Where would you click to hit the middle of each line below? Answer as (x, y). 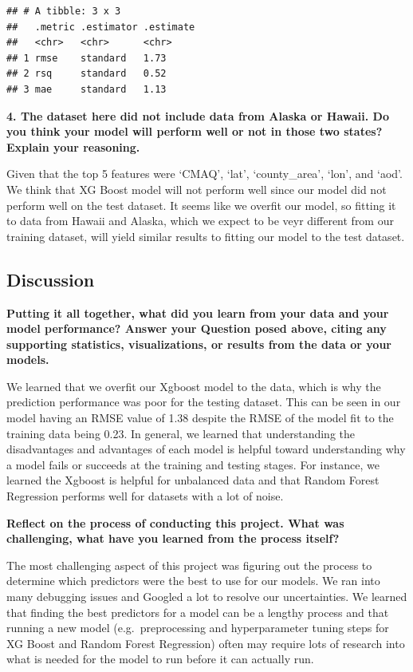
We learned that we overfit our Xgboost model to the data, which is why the (194, 386)
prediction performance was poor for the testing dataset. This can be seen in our (204, 402)
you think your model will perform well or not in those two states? (195, 131)
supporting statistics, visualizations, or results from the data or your (199, 344)
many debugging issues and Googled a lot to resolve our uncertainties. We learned (207, 597)
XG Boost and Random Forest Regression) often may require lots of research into (206, 643)
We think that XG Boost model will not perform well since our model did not (197, 189)
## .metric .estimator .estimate (101, 27)
